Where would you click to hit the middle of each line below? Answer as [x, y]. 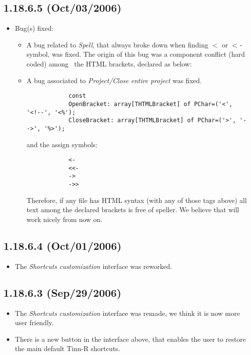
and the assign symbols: [62, 144]
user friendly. [34, 322]
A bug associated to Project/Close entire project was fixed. [114, 80]
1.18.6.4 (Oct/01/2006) [63, 245]
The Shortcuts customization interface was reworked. [93, 266]
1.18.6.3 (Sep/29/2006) [62, 292]
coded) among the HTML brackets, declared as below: [109, 64]
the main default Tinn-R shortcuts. [68, 348]
